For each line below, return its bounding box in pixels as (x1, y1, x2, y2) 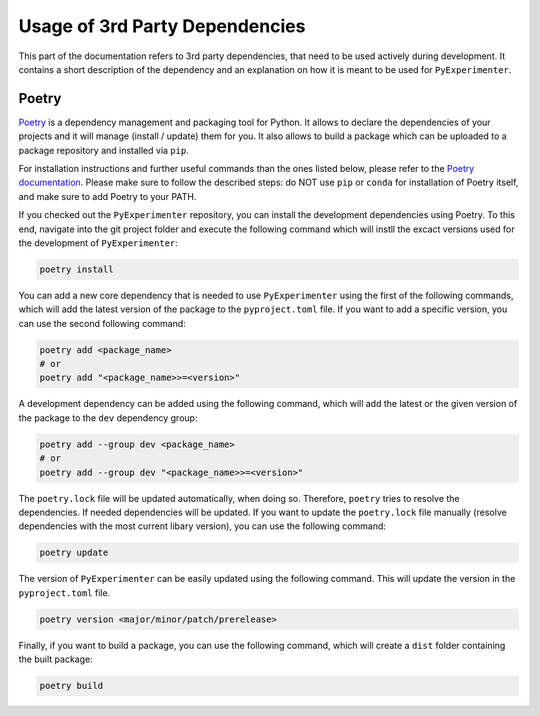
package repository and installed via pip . (18, 144, 189, 156)
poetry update (39, 547, 109, 559)
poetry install (39, 263, 114, 275)
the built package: (18, 653, 94, 665)
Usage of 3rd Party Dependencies (18, 15, 306, 37)
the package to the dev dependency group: (18, 411, 198, 424)
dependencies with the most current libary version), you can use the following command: (18, 520, 387, 532)
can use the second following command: (18, 317, 187, 329)
